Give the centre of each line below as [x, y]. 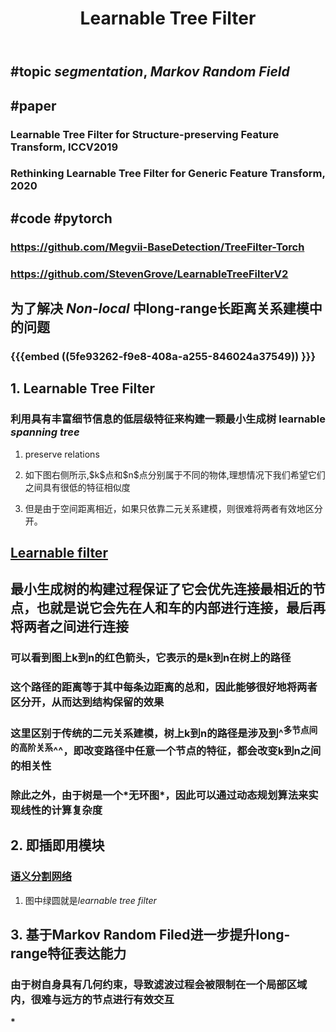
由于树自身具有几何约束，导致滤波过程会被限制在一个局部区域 [159, 985]
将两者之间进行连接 [69, 627]
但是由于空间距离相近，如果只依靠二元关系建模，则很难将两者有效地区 [169, 508]
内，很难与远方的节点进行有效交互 [92, 1000]
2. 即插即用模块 [57, 845]
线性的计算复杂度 [61, 810]
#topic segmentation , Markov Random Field [150, 72]
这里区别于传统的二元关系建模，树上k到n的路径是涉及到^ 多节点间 [164, 733]
